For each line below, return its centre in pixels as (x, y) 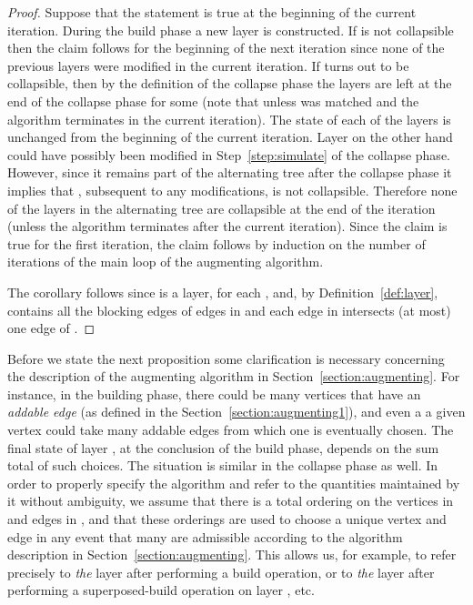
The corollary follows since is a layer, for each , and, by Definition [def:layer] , (223, 292)
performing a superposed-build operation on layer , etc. (161, 590)
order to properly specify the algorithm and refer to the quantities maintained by (234, 483)
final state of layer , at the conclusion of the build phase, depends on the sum (223, 447)
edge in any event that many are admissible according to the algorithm (205, 536)
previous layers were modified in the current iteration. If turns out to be (208, 65)
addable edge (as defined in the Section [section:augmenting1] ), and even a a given (236, 412)
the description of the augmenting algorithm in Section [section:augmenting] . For (234, 376)
